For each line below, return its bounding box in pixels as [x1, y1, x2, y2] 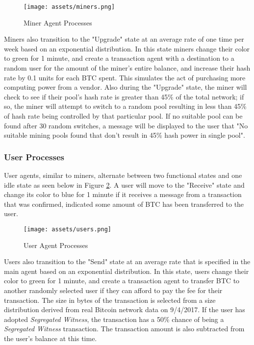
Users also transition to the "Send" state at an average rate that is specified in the [4, 256, 251, 267]
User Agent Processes [24, 240, 88, 250]
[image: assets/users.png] [24, 225, 111, 233]
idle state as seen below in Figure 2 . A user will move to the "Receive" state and [4, 179, 245, 190]
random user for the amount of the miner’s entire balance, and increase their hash [4, 63, 251, 73]
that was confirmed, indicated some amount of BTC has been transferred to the [4, 198, 244, 209]
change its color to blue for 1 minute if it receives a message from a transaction [4, 189, 242, 199]
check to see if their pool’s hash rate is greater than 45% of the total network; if [4, 91, 244, 101]
